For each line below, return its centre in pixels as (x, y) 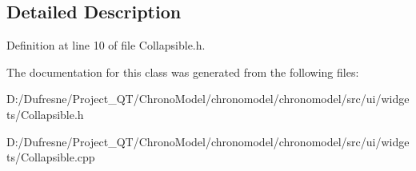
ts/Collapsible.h (45, 114)
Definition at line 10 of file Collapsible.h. (106, 45)
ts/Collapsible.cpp (51, 157)
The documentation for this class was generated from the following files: (183, 72)
